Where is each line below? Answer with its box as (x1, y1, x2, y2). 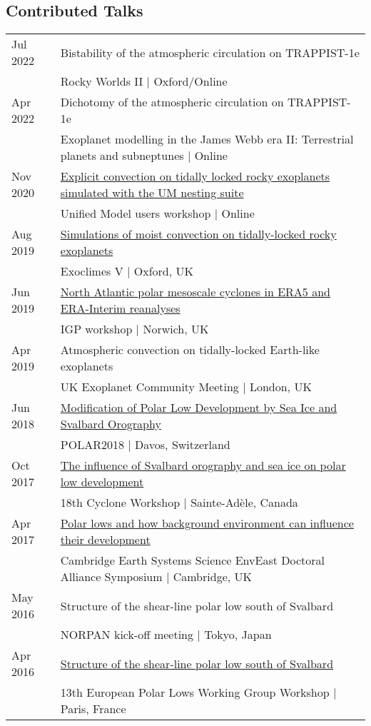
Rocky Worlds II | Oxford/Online (60, 73, 228, 90)
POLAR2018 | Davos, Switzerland (60, 436, 230, 453)
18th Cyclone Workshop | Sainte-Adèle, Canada (60, 494, 298, 511)
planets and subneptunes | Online (60, 147, 228, 164)
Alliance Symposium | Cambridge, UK (60, 568, 252, 585)
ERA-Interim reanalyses (60, 300, 181, 317)
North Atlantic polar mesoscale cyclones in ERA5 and (60, 283, 330, 301)
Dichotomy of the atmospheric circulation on (60, 94, 284, 111)
